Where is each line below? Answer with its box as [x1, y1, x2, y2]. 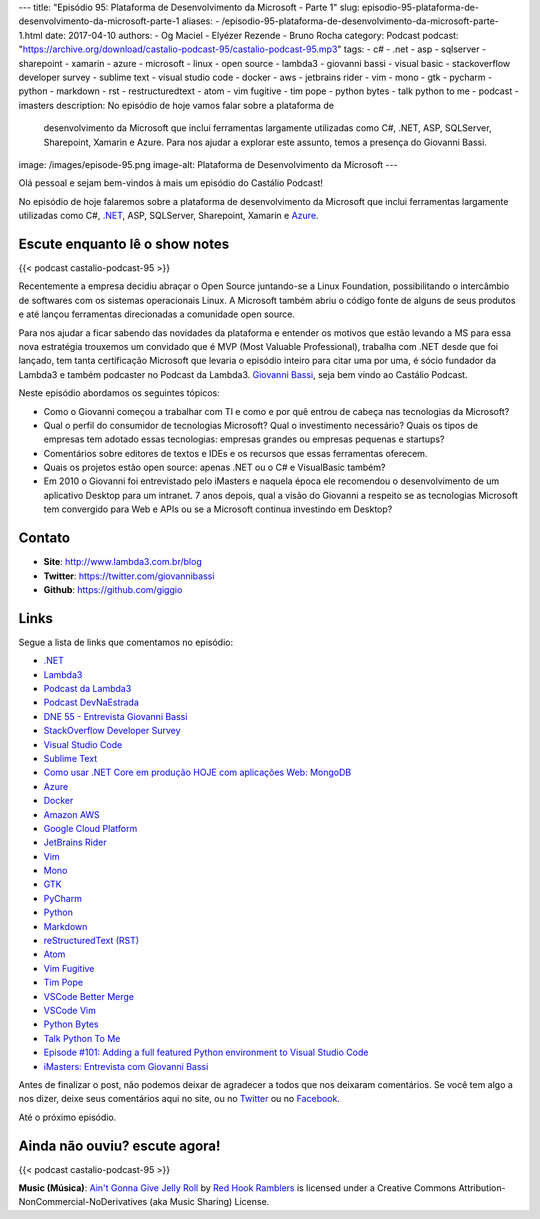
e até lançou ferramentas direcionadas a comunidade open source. [18, 308, 295, 320]
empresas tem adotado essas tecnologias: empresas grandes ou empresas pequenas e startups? [43, 433, 445, 445]
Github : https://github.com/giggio [43, 583, 183, 595]
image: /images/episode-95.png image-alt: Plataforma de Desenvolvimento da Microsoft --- [18, 158, 399, 170]
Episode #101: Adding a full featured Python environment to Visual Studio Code [43, 1046, 369, 1059]
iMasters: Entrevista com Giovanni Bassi [43, 1060, 209, 1072]
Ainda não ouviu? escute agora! [18, 1137, 221, 1154]
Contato [18, 530, 70, 547]
